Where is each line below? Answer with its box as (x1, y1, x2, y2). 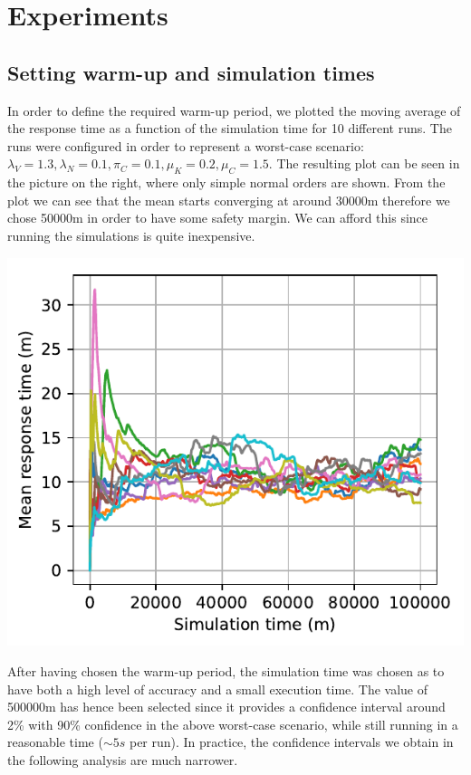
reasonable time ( (7, 732, 103, 751)
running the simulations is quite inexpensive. (7, 225, 255, 244)
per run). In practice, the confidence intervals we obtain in (129, 732, 454, 751)
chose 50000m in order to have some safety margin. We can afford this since (7, 208, 428, 227)
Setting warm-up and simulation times (7, 58, 375, 86)
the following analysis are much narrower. (7, 751, 238, 769)
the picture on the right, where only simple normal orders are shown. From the (7, 173, 446, 192)
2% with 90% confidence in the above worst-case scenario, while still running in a (7, 714, 458, 733)
